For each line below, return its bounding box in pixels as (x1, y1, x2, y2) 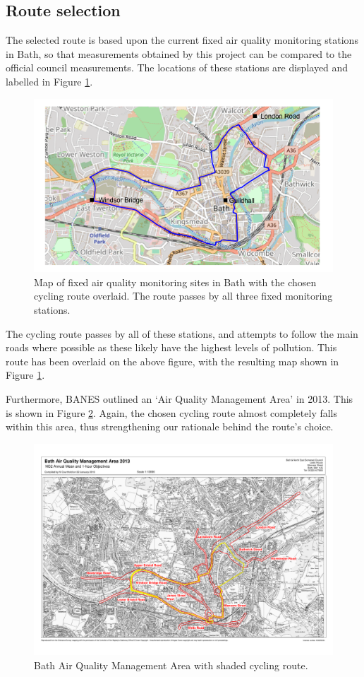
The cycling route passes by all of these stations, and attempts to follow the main (6, 326, 358, 341)
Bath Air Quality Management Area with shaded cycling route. (34, 658, 308, 673)
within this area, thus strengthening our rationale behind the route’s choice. (6, 419, 334, 434)
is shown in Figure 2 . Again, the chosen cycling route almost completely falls (6, 405, 338, 420)
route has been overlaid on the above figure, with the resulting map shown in (6, 353, 339, 368)
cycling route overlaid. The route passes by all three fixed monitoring (34, 288, 333, 303)
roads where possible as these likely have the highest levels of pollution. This (6, 340, 337, 355)
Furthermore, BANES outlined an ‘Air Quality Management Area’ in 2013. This (6, 391, 353, 406)
